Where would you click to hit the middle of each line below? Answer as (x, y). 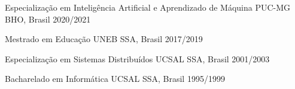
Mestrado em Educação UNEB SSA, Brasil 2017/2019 (104, 39)
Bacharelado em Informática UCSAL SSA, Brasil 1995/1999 (115, 79)
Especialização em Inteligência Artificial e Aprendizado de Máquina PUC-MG (148, 7)
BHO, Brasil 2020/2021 (48, 19)
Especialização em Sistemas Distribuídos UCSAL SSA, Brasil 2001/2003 (137, 58)
